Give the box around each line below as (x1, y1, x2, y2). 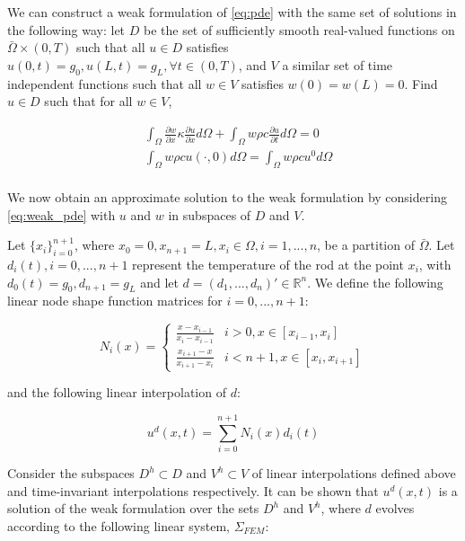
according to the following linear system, (7, 516, 230, 535)
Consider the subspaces (7, 464, 135, 483)
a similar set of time (282, 55, 393, 74)
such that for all (44, 92, 133, 111)
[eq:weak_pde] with (7, 205, 116, 224)
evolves (375, 499, 415, 518)
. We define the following (307, 272, 443, 291)
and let (140, 272, 179, 291)
